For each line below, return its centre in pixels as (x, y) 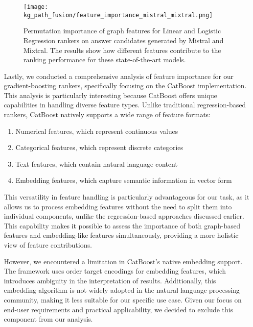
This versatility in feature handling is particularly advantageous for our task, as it (127, 197)
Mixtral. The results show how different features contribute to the (122, 50)
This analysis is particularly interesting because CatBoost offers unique (111, 95)
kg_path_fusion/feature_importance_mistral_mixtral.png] (118, 15)
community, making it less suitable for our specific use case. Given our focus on (123, 299)
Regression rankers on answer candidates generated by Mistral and (124, 40)
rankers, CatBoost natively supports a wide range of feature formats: (107, 114)
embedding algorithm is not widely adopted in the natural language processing (122, 290)
